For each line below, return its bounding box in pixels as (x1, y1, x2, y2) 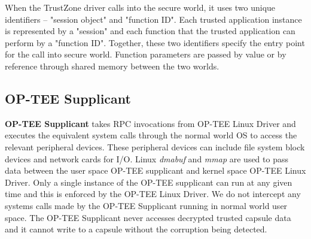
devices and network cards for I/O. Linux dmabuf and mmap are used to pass (5, 152, 288, 165)
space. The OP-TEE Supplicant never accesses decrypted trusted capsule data (5, 211, 291, 223)
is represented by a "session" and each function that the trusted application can (5, 25, 295, 37)
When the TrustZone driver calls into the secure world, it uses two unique (5, 1, 276, 13)
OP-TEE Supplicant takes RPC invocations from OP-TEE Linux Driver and (5, 117, 296, 129)
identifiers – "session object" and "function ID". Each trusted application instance (5, 13, 302, 25)
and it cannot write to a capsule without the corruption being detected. (5, 223, 267, 235)
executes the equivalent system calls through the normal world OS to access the (5, 129, 297, 141)
